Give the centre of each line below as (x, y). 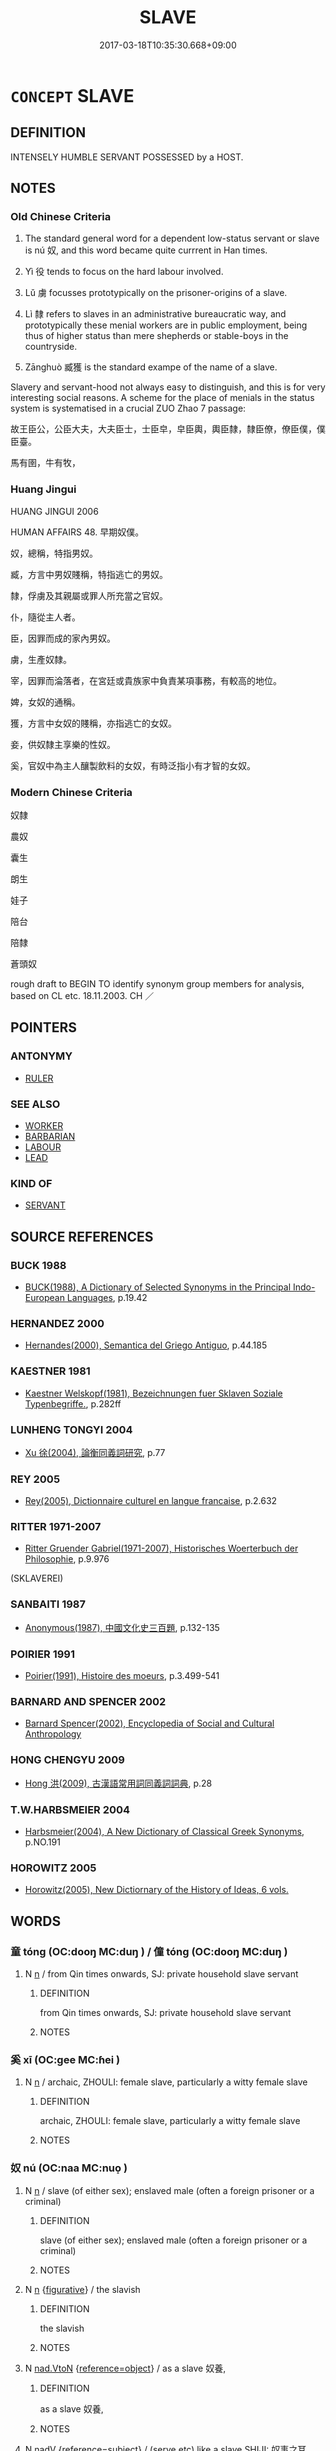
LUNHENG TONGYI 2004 (71, 1429)
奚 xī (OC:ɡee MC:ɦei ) (65, 2059)
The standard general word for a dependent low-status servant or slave (172, 238)
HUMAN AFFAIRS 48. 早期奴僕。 (77, 532)
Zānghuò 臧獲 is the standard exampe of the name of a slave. (151, 367)
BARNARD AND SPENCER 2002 (88, 1701)
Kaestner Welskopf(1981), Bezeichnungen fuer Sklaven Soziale (153, 1393)
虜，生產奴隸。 (41, 659)
